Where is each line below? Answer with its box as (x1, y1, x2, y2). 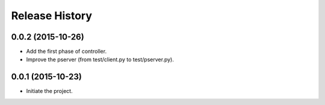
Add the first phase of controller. (26, 48, 107, 55)
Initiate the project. (26, 88, 73, 95)
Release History (11, 9, 93, 22)
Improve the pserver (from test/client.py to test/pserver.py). (26, 56, 174, 63)
